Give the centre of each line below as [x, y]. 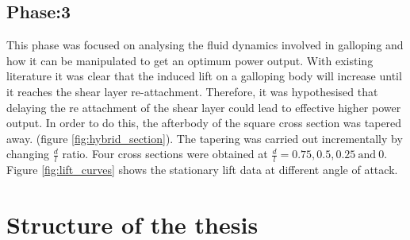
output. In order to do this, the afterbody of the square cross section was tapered [204, 123]
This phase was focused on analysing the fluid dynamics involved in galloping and [205, 45]
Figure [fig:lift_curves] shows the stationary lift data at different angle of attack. [202, 170]
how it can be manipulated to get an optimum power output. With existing [190, 60]
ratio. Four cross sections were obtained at [165, 154]
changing [28, 154]
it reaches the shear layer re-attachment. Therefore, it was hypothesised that [192, 91]
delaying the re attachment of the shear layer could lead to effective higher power [204, 107]
